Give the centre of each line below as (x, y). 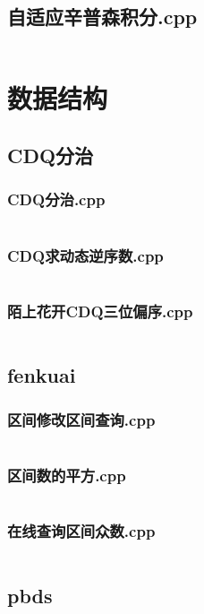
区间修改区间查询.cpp (81, 419)
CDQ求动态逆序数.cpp (85, 255)
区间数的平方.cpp (67, 475)
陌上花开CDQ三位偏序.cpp (100, 311)
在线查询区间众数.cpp (81, 531)
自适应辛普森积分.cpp (102, 17)
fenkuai (42, 375)
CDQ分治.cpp (56, 199)
